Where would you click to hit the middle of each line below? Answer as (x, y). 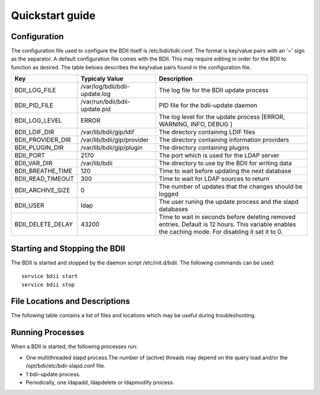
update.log (96, 94)
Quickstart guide (53, 15)
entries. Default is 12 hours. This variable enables (228, 224)
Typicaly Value (102, 79)
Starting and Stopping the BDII (68, 248)
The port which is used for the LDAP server (219, 155)
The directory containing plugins (204, 148)
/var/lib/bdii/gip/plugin (112, 148)
